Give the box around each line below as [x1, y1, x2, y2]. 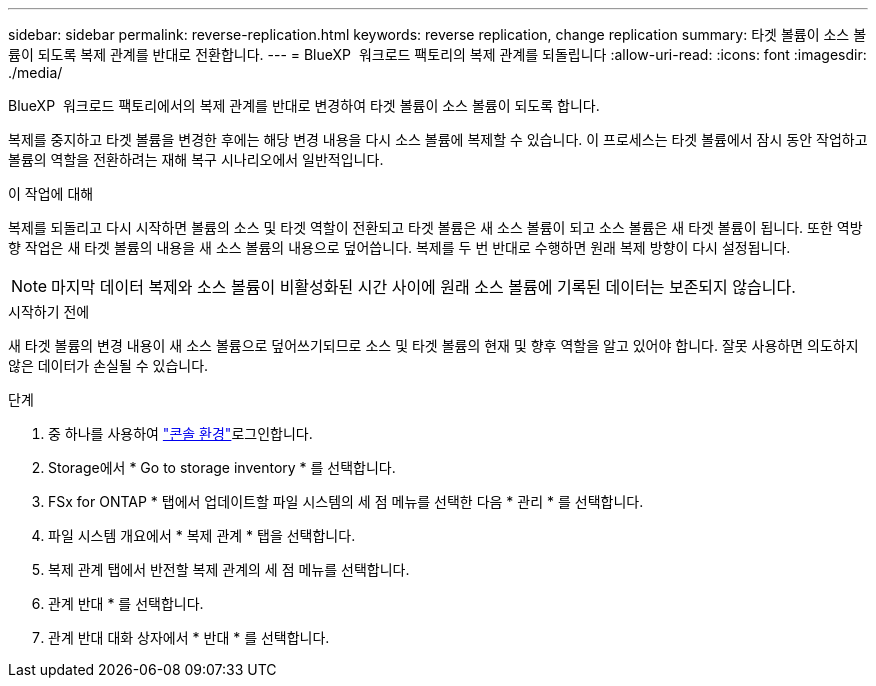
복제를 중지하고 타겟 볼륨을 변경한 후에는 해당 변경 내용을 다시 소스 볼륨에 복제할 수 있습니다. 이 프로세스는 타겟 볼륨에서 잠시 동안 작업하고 [8, 131, 868, 148]
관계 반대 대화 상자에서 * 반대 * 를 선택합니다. [48, 629, 330, 646]
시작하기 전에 [8, 303, 90, 320]
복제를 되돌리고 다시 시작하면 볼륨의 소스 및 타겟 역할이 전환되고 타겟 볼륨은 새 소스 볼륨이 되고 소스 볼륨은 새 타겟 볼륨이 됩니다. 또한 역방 [8, 219, 863, 236]
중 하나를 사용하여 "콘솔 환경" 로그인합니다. [48, 425, 313, 442]
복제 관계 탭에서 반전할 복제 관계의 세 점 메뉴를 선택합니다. [48, 561, 410, 578]
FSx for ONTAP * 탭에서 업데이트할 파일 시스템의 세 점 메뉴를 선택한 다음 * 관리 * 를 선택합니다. [48, 493, 644, 510]
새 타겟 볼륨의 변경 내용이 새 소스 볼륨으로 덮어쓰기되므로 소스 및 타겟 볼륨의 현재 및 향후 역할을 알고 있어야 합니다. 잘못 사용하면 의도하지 [8, 337, 859, 354]
